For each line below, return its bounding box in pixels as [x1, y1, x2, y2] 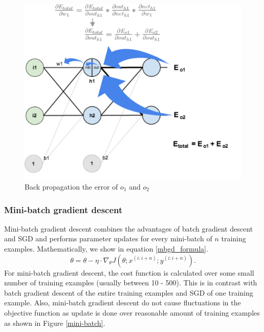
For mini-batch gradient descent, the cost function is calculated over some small [4, 267, 254, 278]
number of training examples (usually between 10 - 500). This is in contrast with [4, 277, 257, 288]
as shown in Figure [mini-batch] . [4, 317, 105, 328]
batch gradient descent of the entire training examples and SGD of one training [4, 287, 253, 298]
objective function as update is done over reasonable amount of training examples [4, 307, 260, 318]
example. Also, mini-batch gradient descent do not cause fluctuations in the [4, 297, 241, 308]
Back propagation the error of [25, 181, 118, 192]
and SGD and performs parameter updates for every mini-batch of [4, 233, 212, 244]
